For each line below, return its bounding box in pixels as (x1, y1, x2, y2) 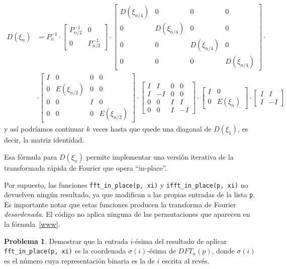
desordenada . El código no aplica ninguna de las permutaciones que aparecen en (4, 209, 250, 219)
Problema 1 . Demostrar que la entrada (4, 235, 128, 246)
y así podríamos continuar (4, 123, 84, 134)
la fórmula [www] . (4, 219, 60, 229)
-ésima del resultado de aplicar (133, 235, 227, 246)
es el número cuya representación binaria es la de (4, 255, 155, 265)
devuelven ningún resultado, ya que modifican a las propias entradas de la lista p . (4, 189, 255, 200)
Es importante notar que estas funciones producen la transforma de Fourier (4, 199, 236, 209)
